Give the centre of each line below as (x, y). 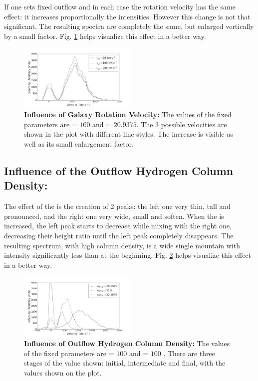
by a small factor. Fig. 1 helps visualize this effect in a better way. (105, 36)
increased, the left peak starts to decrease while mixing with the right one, (118, 226)
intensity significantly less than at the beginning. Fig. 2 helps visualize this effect (128, 255)
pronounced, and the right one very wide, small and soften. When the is (114, 216)
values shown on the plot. (63, 372)
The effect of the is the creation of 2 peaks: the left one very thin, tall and (118, 206)
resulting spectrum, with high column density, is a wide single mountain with (122, 245)
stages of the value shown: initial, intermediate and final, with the (125, 363)
